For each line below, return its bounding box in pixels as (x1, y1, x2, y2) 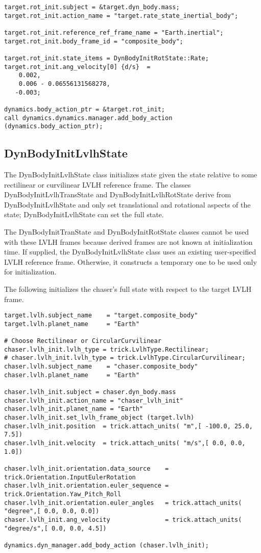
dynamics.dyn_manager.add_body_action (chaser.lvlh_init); (4, 541, 209, 549)
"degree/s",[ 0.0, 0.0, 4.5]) (4, 524, 107, 532)
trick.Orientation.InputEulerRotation (4, 473, 136, 481)
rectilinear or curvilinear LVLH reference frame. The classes (4, 179, 191, 190)
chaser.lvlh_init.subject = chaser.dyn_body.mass (4, 388, 176, 396)
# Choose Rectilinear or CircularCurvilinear (4, 337, 161, 345)
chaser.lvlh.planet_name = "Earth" (4, 371, 139, 379)
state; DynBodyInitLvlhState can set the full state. (4, 209, 164, 220)
